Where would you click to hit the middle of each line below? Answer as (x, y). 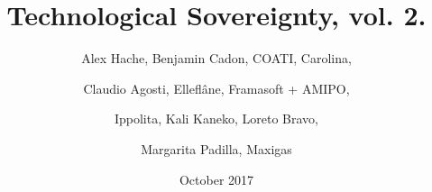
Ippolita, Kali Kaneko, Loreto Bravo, (216, 119)
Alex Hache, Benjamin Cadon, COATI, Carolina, (216, 58)
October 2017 (216, 179)
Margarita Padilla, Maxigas (216, 148)
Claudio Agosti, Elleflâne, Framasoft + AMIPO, (216, 88)
